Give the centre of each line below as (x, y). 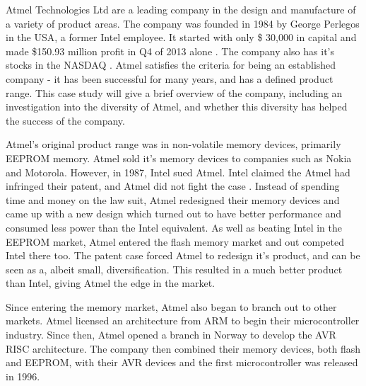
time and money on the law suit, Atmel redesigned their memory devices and (173, 199)
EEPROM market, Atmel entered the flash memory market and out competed (175, 241)
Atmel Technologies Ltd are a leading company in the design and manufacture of (181, 9)
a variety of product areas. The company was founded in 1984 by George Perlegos (183, 23)
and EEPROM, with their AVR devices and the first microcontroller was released (182, 362)
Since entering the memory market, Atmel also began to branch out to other (171, 306)
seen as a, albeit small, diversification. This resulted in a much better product (174, 269)
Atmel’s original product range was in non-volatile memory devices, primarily (173, 144)
